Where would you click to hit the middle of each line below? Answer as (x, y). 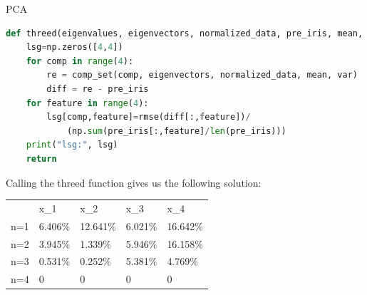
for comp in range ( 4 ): (80, 61)
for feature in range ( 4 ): (87, 103)
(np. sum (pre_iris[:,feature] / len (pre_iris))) (176, 131)
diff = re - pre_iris (98, 89)
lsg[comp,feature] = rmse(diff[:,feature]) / (149, 117)
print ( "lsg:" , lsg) (72, 145)
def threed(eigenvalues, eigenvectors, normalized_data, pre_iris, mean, (185, 33)
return (41, 159)
